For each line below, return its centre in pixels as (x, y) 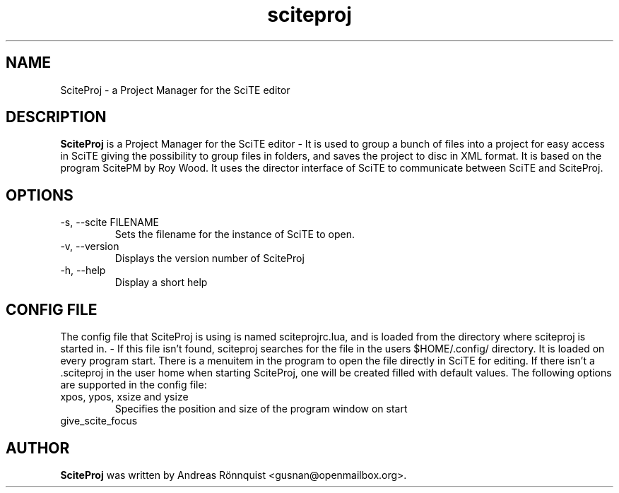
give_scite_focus (99, 421)
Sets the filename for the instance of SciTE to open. (235, 234)
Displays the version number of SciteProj (210, 259)
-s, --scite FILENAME (110, 222)
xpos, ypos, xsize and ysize (124, 397)
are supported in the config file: (134, 385)
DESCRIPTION (56, 117)
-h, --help (83, 271)
